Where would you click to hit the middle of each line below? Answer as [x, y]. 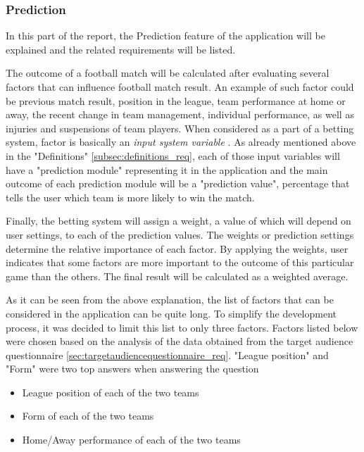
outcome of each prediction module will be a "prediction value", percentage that [178, 183]
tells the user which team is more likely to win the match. [130, 197]
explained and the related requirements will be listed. [121, 49]
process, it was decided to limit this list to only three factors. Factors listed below [182, 327]
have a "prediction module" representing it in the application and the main [167, 169]
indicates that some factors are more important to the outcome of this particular [180, 262]
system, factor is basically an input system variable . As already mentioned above [181, 142]
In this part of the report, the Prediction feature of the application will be [165, 36]
